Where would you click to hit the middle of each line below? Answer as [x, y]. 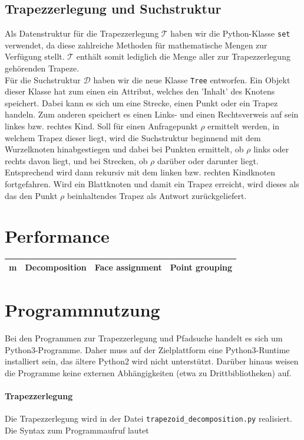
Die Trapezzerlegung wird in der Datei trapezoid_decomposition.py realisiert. [148, 418]
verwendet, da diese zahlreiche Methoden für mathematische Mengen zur [136, 45]
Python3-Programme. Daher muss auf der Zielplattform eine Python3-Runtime [147, 349]
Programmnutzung [82, 310]
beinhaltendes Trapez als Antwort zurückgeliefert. [157, 195]
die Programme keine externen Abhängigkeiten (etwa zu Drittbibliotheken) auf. [148, 372]
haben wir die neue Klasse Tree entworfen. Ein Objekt [192, 79]
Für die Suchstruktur [43, 79]
